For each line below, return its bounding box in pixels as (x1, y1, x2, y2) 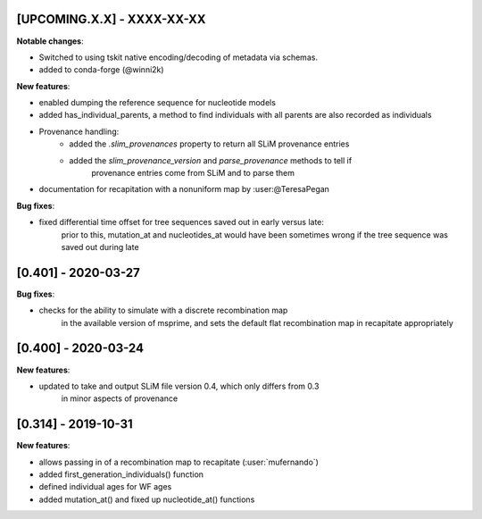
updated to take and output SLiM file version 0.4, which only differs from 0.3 (38, 381, 320, 391)
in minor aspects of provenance (61, 393, 179, 404)
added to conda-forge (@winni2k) (38, 64, 164, 75)
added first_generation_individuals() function (38, 469, 204, 480)
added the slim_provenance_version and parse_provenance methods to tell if (69, 155, 353, 165)
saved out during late (61, 241, 139, 252)
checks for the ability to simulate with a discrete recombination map (38, 305, 288, 316)
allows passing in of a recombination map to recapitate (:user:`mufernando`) (38, 456, 319, 467)
